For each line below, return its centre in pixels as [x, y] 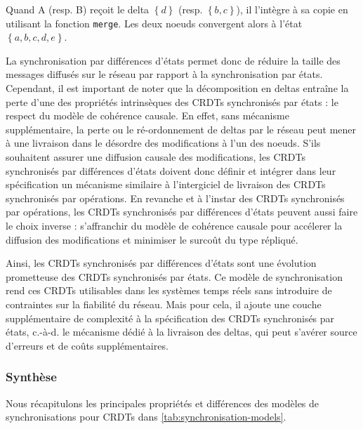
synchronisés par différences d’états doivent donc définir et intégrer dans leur [171, 170]
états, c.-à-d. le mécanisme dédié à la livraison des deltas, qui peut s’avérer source [181, 332]
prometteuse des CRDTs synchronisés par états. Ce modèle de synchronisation [174, 276]
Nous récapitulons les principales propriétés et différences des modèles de [163, 403]
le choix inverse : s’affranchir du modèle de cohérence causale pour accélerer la [174, 225]
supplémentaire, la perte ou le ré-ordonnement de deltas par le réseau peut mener [181, 129]
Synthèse [31, 377]
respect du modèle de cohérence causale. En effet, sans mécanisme [147, 115]
